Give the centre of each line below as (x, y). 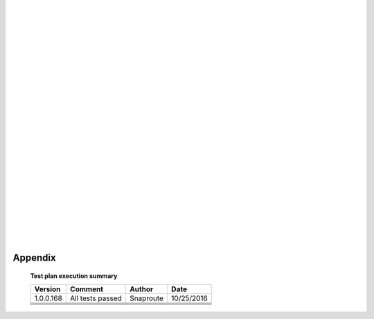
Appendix (34, 258)
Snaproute (146, 298)
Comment (87, 289)
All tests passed (96, 298)
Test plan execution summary (74, 276)
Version (47, 289)
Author (141, 289)
